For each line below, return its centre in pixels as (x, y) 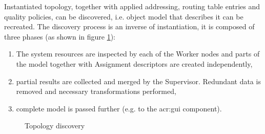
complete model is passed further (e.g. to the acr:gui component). (119, 108)
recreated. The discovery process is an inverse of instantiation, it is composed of (129, 26)
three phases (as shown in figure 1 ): (60, 36)
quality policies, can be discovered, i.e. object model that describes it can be (124, 16)
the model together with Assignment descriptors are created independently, (134, 63)
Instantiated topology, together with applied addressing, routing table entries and (132, 6)
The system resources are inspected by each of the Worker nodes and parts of (138, 54)
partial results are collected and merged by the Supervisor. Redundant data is (138, 81)
